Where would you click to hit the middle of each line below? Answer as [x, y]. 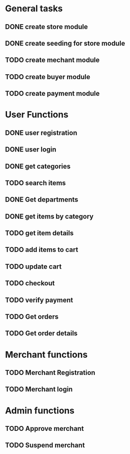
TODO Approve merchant [45, 428]
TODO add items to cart [42, 250]
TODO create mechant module [52, 60]
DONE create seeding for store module [65, 43]
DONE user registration [41, 133]
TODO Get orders [32, 317]
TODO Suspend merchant [45, 445]
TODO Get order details [41, 333]
